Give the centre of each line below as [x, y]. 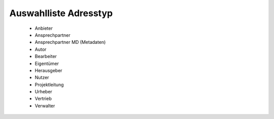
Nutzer [42, 78]
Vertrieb [43, 99]
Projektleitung [49, 84]
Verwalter [45, 105]
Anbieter [44, 28]
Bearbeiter [46, 56]
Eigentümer [47, 64]
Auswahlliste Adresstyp [61, 13]
